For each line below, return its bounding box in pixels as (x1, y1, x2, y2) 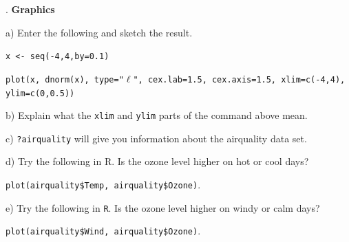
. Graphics (6, 2, 55, 16)
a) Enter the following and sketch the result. (6, 25, 193, 39)
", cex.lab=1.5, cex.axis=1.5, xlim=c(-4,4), (133, 74, 346, 85)
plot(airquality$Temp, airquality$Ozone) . (6, 177, 201, 192)
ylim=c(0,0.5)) (6, 88, 75, 98)
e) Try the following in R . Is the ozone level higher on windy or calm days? (6, 200, 320, 214)
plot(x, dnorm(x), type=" (6, 74, 124, 85)
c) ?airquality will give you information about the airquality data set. (6, 131, 307, 145)
